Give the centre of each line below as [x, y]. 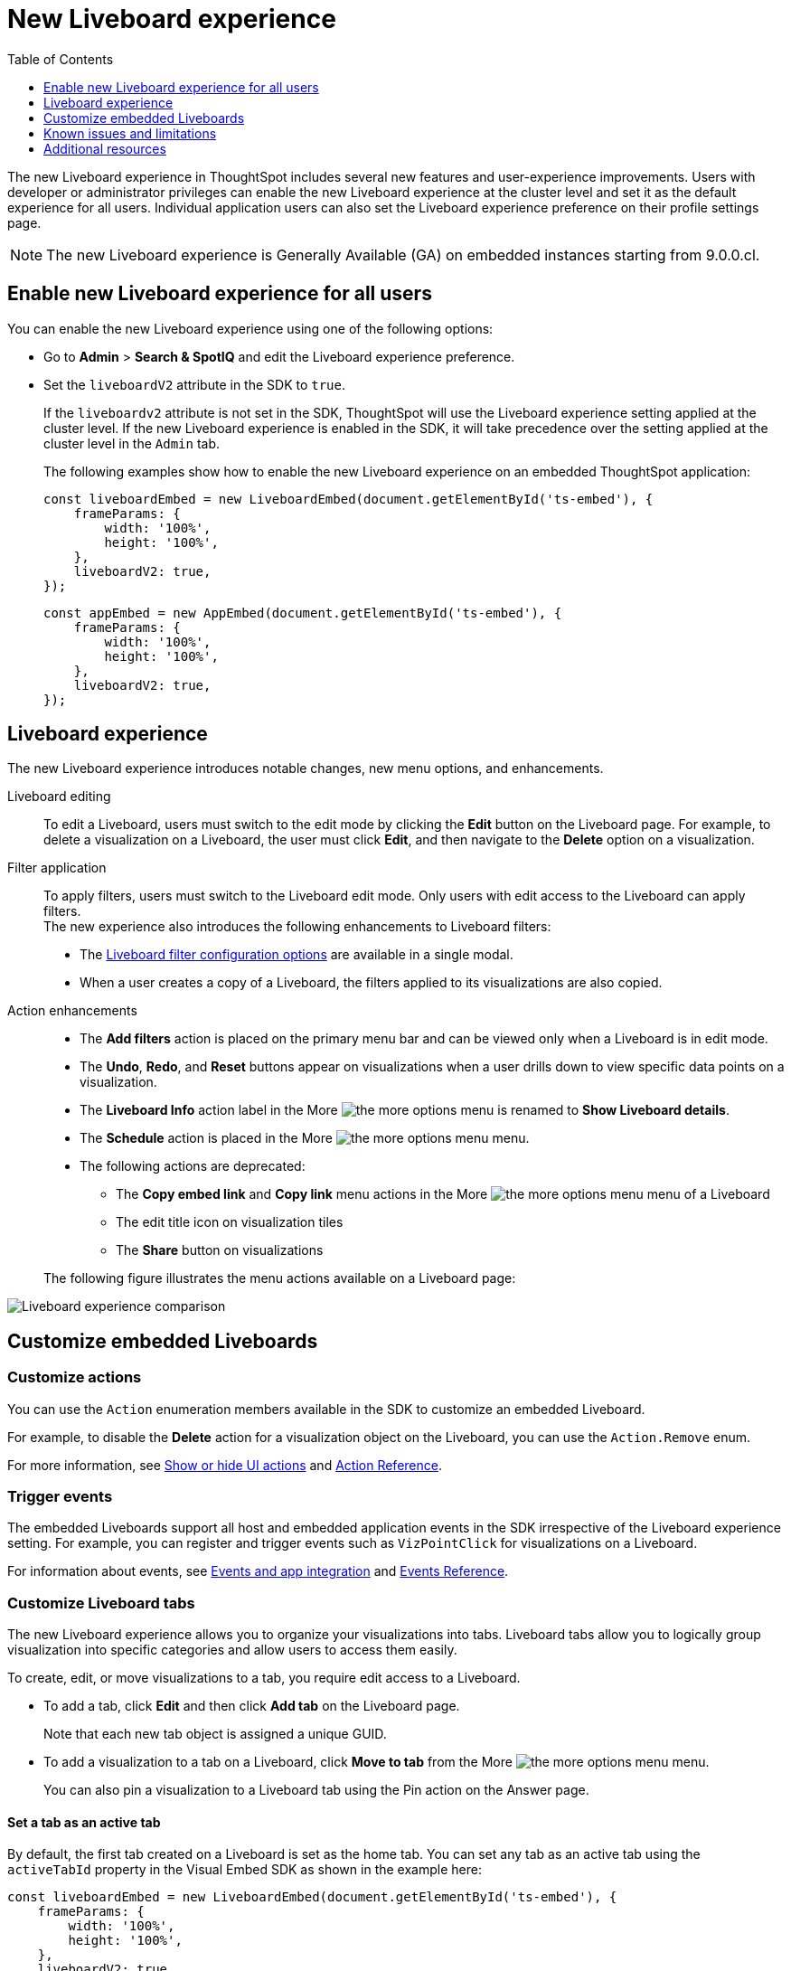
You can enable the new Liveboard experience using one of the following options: [250, 328]
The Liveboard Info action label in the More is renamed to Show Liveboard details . [405, 1110]
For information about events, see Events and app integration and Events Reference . [258, 1571]
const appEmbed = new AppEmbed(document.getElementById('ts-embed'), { [303, 613]
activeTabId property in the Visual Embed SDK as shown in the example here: [245, 1870]
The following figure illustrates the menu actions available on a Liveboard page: [280, 1278]
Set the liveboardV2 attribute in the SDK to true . [195, 384]
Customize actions [75, 1377]
